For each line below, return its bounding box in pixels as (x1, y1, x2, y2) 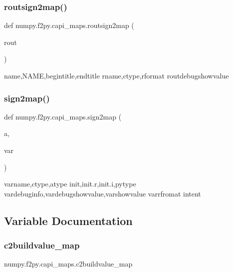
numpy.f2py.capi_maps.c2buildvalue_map (4, 258, 133, 269)
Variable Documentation (4, 212, 133, 228)
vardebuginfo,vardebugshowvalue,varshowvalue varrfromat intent (4, 188, 201, 198)
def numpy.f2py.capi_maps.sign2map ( (4, 111, 122, 121)
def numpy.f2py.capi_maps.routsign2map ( (4, 20, 134, 30)
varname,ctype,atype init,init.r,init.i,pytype (4, 178, 136, 189)
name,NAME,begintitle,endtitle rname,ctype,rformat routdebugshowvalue (4, 70, 229, 80)
